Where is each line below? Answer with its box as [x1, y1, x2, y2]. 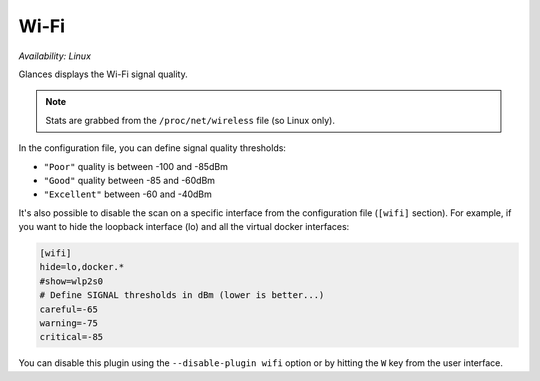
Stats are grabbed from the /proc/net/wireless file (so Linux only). [45, 114, 335, 126]
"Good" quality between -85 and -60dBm [43, 174, 215, 186]
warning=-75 [39, 318, 99, 329]
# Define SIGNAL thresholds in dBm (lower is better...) [39, 290, 325, 301]
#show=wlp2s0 [39, 275, 104, 287]
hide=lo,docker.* [39, 261, 125, 273]
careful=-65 [39, 303, 99, 315]
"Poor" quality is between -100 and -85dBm [43, 160, 229, 172]
